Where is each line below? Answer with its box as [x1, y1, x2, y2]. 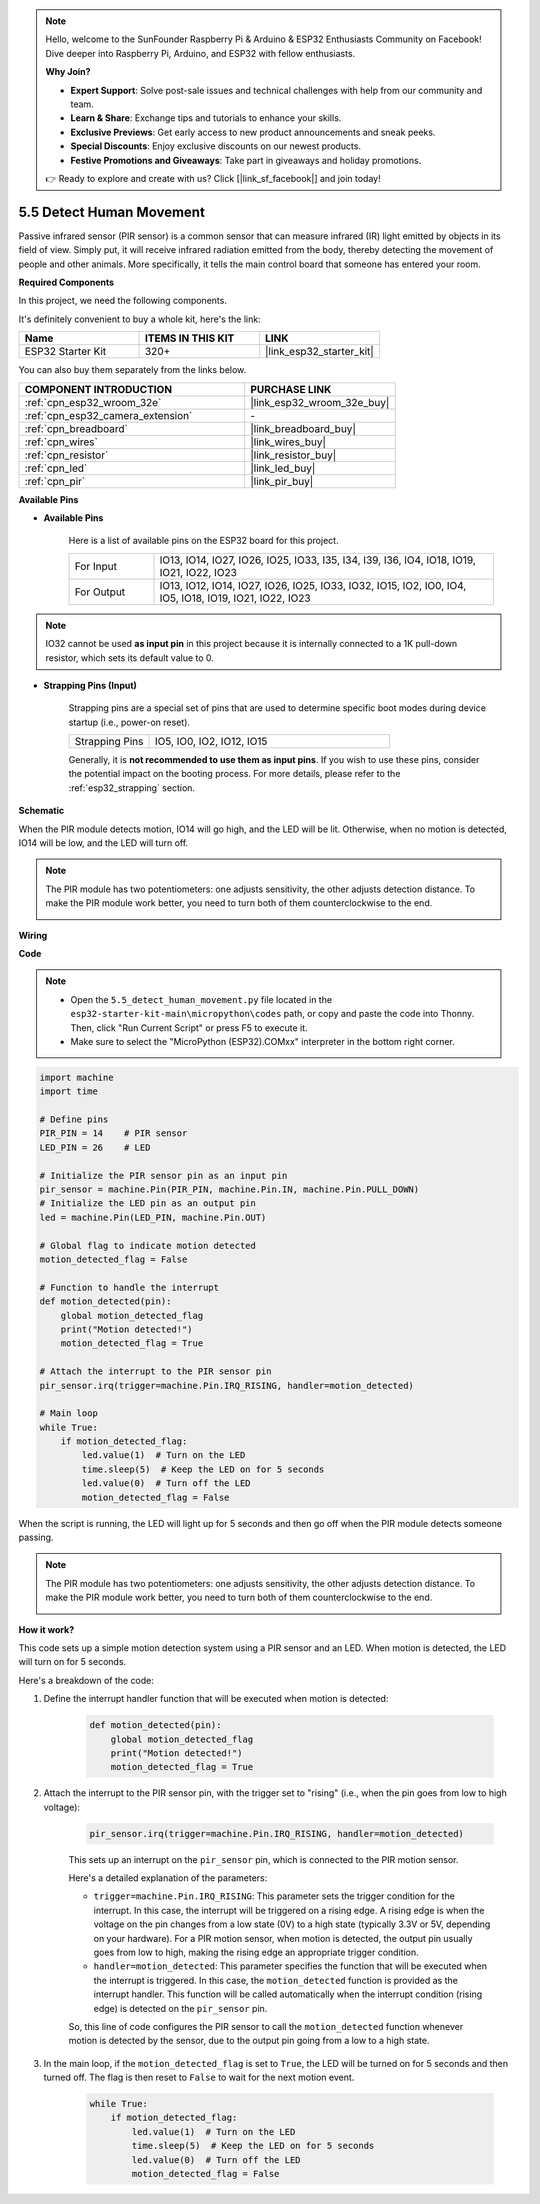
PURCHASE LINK [250, 382, 332, 396]
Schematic [18, 805, 65, 817]
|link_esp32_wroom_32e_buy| [250, 395, 390, 409]
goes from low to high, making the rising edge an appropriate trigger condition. [93, 1946, 419, 1958]
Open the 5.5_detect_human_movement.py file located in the [70, 993, 333, 1005]
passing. [18, 1531, 54, 1543]
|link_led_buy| [250, 461, 316, 475]
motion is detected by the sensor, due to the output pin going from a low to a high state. [68, 2035, 430, 2047]
